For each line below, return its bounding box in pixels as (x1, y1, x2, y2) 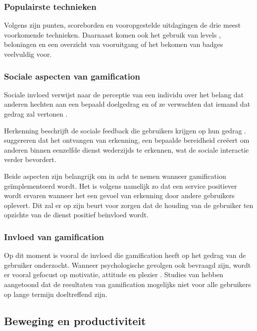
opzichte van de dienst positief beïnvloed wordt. (4, 209, 149, 220)
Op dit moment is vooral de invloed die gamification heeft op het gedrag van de (4, 250, 246, 260)
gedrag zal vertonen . (4, 109, 68, 119)
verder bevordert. (4, 154, 56, 165)
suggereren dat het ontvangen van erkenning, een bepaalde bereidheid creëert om (4, 135, 250, 145)
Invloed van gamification (4, 230, 104, 243)
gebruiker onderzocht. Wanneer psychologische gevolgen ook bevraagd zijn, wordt (4, 259, 251, 270)
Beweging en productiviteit (4, 313, 146, 328)
